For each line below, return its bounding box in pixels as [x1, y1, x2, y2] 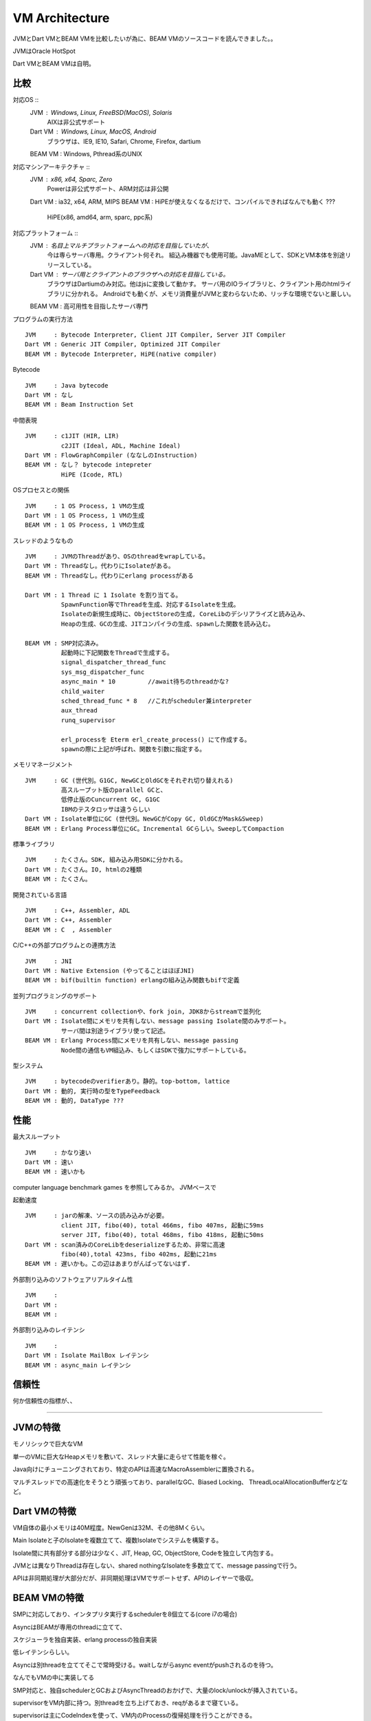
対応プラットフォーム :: [12, 229, 78, 237]
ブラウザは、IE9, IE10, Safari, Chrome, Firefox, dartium [47, 137, 201, 145]
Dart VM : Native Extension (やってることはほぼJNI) [25, 967, 195, 974]
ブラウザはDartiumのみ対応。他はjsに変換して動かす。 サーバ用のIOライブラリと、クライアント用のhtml [47, 279, 340, 288]
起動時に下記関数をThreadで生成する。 [60, 648, 173, 657]
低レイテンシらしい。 [12, 1648, 74, 1656]
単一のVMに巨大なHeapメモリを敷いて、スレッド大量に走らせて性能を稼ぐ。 [12, 1453, 230, 1461]
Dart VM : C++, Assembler [25, 916, 113, 924]
